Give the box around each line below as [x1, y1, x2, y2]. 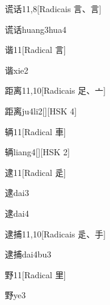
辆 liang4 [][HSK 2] [5, 145, 70, 158]
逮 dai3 [5, 186, 29, 199]
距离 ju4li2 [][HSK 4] [5, 104, 77, 117]
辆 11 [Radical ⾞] [5, 125, 66, 138]
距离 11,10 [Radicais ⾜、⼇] [5, 84, 106, 97]
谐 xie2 [5, 63, 29, 76]
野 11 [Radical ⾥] [5, 268, 66, 281]
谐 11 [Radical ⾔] [5, 43, 66, 56]
